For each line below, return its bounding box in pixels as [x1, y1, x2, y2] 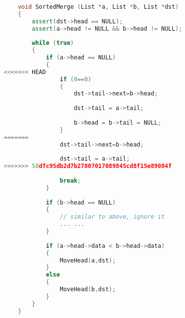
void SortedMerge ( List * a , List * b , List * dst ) [18, 3, 179, 10]
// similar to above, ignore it [60, 213, 165, 221]
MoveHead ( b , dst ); [60, 286, 116, 293]
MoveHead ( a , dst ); [60, 257, 116, 264]
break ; [60, 177, 81, 184]
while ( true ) [32, 39, 74, 47]
